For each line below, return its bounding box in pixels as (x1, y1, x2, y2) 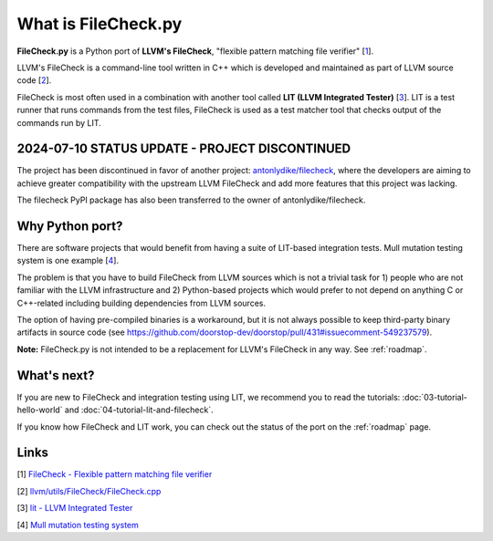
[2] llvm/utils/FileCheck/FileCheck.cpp (16, 485, 162, 496)
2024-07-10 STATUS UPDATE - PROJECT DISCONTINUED (16, 141, 351, 157)
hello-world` (16, 404, 63, 415)
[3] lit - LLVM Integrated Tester (16, 503, 133, 514)
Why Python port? (16, 219, 123, 234)
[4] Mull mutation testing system (16, 519, 139, 530)
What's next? (16, 368, 95, 383)
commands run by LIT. (16, 117, 102, 128)
